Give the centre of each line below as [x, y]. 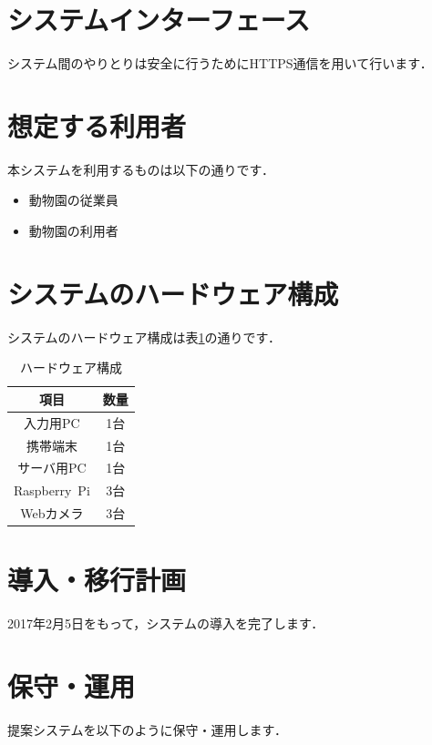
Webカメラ [52, 513]
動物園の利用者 [73, 231]
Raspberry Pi [52, 490]
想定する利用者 [97, 125]
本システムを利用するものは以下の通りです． [141, 169]
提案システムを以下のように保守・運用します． [148, 730]
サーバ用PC [52, 468]
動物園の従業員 [73, 200]
